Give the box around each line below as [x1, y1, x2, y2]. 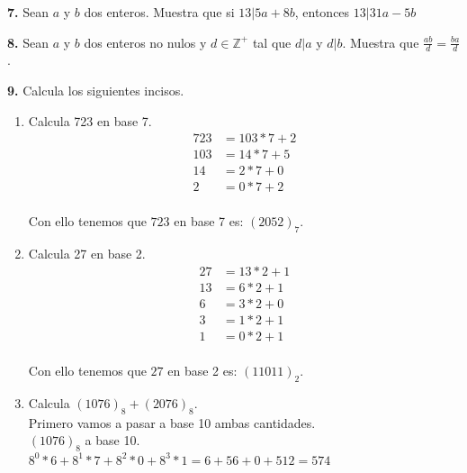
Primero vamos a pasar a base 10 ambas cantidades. [28, 413, 316, 432]
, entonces [294, 3, 350, 21]
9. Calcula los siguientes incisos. [7, 81, 184, 100]
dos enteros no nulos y [84, 32, 207, 51]
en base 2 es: [167, 360, 238, 379]
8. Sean [7, 32, 49, 51]
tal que [252, 32, 292, 51]
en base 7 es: [174, 212, 244, 231]
